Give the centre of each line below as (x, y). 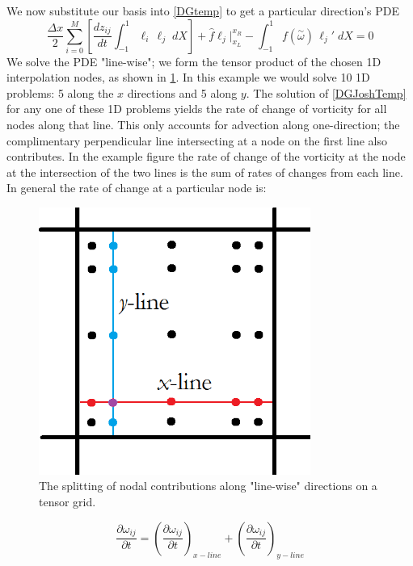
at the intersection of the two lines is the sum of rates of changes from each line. (205, 172)
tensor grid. (67, 501)
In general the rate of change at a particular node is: (137, 188)
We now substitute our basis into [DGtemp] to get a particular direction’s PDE (203, 10)
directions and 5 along (182, 92)
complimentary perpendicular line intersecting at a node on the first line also (197, 140)
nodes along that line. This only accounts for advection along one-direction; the (203, 124)
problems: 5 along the (60, 92)
